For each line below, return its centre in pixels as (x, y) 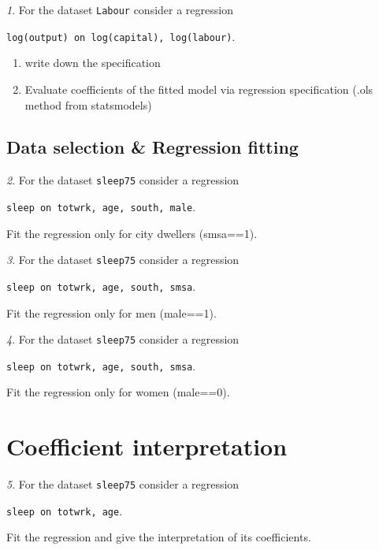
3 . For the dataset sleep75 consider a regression (123, 260)
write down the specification (93, 63)
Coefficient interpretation (147, 446)
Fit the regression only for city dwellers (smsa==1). (132, 233)
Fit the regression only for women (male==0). (118, 392)
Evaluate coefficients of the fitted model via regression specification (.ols (199, 89)
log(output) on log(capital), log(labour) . (121, 36)
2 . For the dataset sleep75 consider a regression (123, 180)
